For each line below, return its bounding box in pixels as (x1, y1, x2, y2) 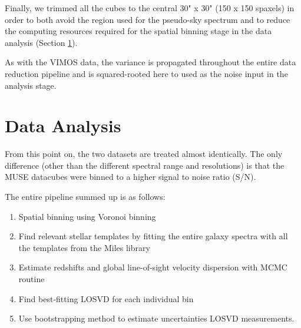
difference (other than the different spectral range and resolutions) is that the (5, 159, 285, 171)
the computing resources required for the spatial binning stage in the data (5, 25, 272, 37)
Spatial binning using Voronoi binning (18, 210, 156, 222)
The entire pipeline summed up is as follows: (5, 190, 166, 203)
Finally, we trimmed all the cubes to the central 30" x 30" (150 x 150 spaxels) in (5, 2, 295, 14)
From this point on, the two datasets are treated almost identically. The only (5, 148, 283, 160)
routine (18, 273, 45, 285)
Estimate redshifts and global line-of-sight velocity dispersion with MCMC (18, 261, 287, 273)
